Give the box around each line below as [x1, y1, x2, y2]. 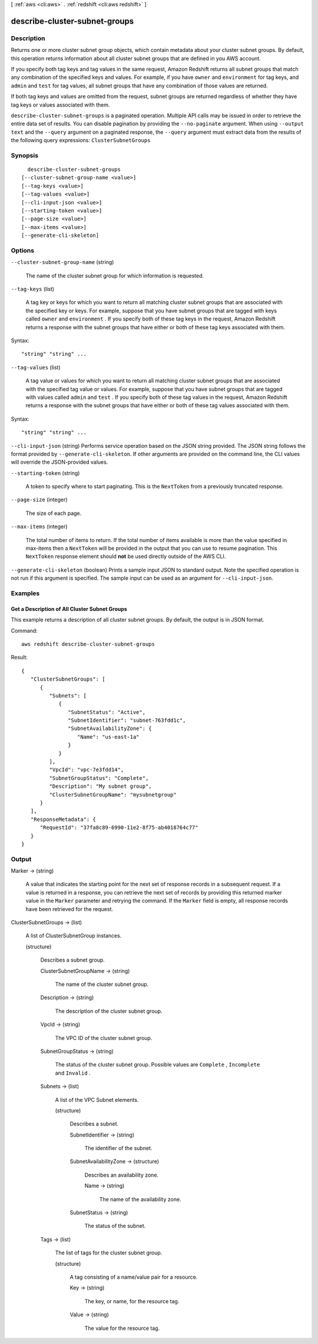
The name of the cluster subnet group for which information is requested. [25, 272, 204, 279]
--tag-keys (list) [11, 286, 55, 293]
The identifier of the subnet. [84, 1145, 153, 1152]
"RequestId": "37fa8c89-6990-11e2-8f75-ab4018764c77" [39, 824, 198, 831]
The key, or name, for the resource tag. [84, 1297, 180, 1305]
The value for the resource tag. [84, 1325, 160, 1332]
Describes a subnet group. [40, 956, 105, 963]
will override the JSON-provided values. [11, 458, 108, 465]
